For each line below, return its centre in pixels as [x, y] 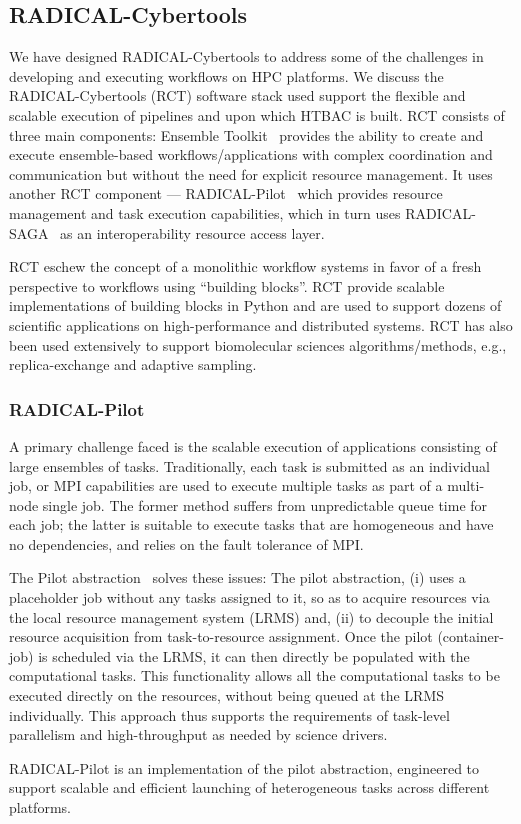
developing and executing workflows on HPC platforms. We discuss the [226, 75]
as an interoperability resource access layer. [192, 232]
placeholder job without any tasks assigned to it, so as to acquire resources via [249, 597]
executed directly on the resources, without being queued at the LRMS [227, 695]
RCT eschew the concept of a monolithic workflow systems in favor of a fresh [245, 266]
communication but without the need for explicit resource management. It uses [251, 173]
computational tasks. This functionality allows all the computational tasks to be [254, 675]
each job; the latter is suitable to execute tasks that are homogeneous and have [251, 524]
